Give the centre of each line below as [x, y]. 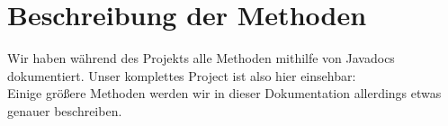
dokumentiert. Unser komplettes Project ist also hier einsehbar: [182, 75]
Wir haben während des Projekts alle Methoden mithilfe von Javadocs [201, 58]
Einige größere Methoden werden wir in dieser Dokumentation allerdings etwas [224, 93]
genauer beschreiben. [65, 110]
